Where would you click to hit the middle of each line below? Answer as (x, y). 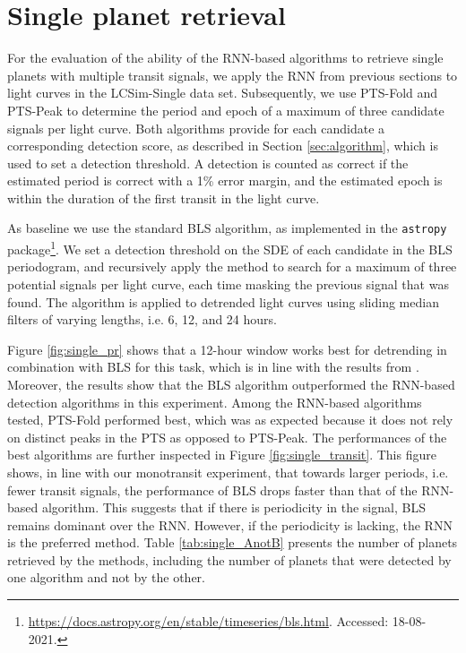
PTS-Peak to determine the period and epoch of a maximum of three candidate (226, 110)
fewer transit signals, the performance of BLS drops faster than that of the (212, 490)
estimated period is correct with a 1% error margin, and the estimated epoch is (225, 180)
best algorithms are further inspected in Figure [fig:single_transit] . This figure (222, 455)
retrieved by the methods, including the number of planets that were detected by (229, 559)
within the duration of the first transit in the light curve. (164, 198)
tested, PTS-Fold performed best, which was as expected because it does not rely (230, 420)
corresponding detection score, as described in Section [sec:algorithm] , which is (223, 146)
